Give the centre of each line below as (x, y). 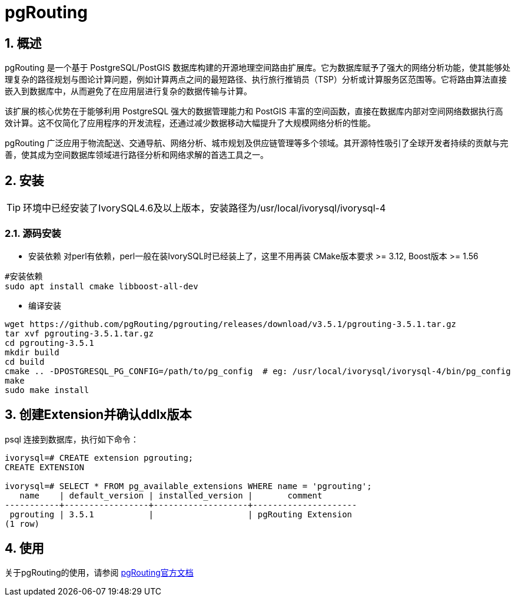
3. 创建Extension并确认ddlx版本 (98, 415)
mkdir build (32, 352)
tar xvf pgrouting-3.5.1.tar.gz (79, 333)
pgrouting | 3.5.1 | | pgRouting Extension (181, 514)
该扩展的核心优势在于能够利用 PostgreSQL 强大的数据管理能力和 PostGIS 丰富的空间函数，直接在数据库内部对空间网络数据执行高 (254, 111)
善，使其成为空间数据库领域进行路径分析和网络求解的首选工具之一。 (137, 155)
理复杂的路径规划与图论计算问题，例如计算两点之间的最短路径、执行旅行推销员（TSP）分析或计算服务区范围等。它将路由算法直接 (256, 80)
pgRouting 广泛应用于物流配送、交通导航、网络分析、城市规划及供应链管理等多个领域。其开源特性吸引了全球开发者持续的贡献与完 (257, 143)
